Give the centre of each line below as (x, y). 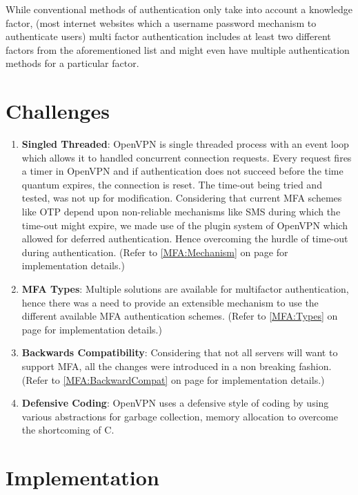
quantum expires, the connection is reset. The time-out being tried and (172, 184)
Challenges (58, 111)
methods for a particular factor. (72, 63)
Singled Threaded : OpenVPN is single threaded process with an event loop (185, 144)
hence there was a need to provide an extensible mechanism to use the (170, 302)
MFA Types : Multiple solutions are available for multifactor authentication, (185, 289)
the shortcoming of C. (68, 430)
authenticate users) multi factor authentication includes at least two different (168, 36)
